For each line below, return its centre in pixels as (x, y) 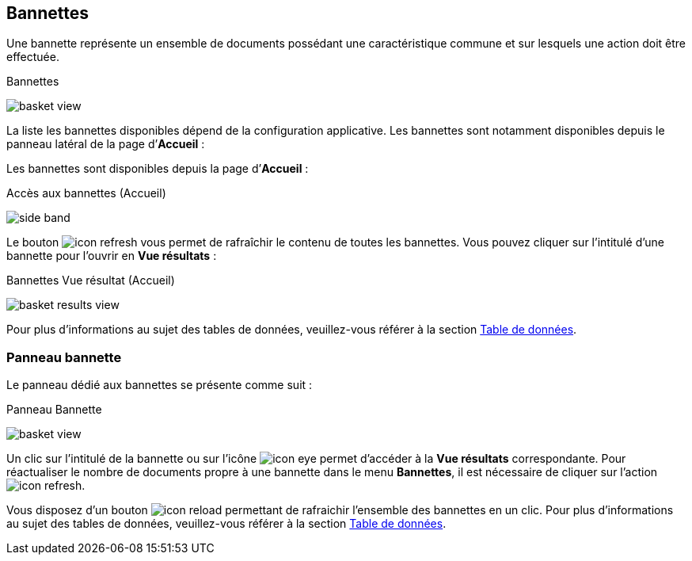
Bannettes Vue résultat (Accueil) (91, 280)
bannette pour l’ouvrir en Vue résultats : (112, 256)
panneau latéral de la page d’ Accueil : (106, 144)
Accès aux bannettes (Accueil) (86, 193)
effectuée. (33, 57)
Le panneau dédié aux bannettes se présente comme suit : (160, 385)
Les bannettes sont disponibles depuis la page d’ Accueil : (158, 169)
